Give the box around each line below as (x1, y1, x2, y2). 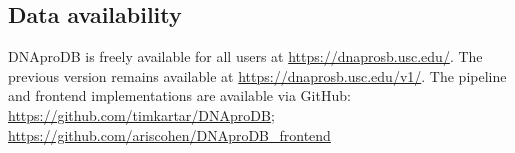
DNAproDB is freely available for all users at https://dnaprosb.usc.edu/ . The (8, 46, 483, 67)
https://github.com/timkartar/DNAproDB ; (8, 104, 275, 125)
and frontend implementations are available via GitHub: (8, 85, 351, 106)
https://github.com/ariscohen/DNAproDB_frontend (8, 124, 331, 145)
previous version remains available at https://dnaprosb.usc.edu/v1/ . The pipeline (8, 65, 507, 86)
